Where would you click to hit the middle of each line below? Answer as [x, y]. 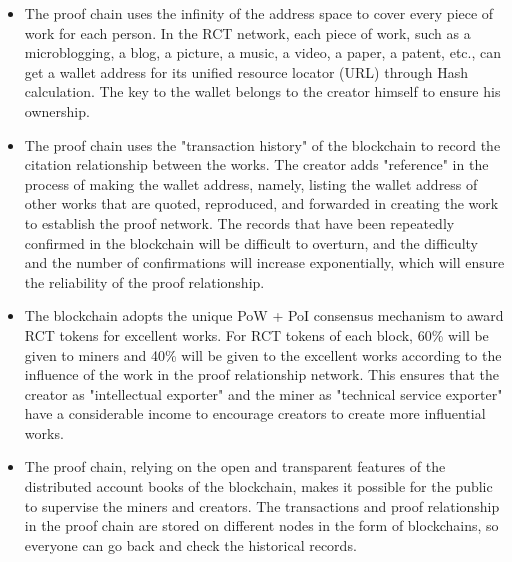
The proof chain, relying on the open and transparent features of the [235, 466]
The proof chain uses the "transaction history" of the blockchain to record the [262, 144]
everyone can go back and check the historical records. [190, 544]
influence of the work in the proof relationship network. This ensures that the [261, 374]
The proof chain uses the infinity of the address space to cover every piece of [259, 13]
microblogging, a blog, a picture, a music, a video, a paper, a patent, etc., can [262, 52]
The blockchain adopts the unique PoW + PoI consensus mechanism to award [264, 315]
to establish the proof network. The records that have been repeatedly [239, 222]
